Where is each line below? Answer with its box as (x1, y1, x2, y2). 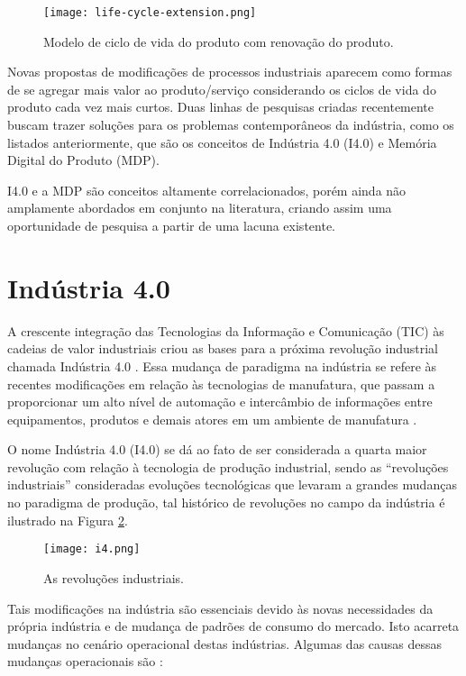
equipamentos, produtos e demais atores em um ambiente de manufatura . (7, 409, 417, 428)
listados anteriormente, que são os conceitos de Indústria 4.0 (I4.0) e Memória (7, 132, 437, 151)
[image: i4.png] (43, 543, 141, 556)
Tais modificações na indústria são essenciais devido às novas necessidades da (7, 598, 434, 617)
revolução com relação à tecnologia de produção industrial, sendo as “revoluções (7, 457, 449, 476)
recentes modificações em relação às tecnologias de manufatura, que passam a (7, 374, 435, 393)
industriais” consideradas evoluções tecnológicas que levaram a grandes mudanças (7, 475, 457, 494)
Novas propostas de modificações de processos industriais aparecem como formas (7, 62, 452, 81)
